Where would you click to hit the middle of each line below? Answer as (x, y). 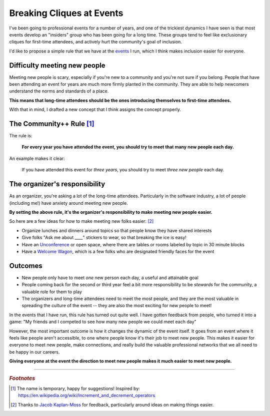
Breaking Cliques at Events (66, 13)
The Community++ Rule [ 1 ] (52, 124)
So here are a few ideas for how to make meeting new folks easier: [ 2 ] (81, 221)
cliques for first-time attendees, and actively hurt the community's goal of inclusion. (96, 42)
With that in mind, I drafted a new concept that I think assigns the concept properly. (95, 109)
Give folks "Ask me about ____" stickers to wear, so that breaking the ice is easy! (104, 238)
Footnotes (22, 378)
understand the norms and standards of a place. (59, 91)
